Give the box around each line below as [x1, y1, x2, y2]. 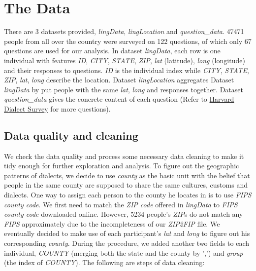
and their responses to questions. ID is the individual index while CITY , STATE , [4, 65, 249, 75]
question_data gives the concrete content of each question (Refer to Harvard [4, 94, 234, 104]
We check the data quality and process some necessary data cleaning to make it [4, 151, 244, 161]
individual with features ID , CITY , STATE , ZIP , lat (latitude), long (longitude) [4, 55, 245, 65]
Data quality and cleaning [4, 127, 138, 143]
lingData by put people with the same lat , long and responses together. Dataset [4, 84, 243, 94]
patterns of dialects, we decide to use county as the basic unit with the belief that [4, 170, 250, 180]
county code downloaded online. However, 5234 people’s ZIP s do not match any [4, 209, 243, 219]
